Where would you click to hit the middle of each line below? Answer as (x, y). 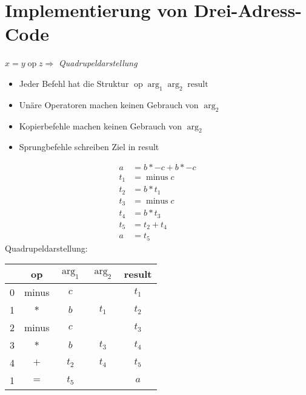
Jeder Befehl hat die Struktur (74, 83)
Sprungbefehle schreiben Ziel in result (89, 147)
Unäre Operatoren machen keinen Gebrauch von (109, 104)
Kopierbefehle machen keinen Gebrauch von (100, 125)
